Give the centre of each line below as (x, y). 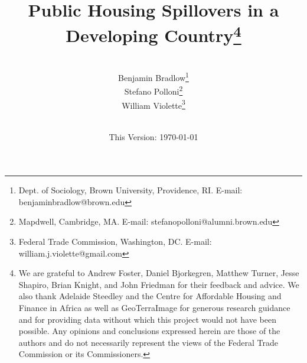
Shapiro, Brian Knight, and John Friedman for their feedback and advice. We (159, 284)
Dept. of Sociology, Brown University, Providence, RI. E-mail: (130, 190)
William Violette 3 (153, 104)
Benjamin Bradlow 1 (153, 77)
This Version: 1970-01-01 (153, 136)
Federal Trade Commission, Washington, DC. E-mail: (115, 241)
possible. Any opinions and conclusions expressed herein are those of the (149, 331)
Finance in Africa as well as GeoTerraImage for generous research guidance (154, 307)
